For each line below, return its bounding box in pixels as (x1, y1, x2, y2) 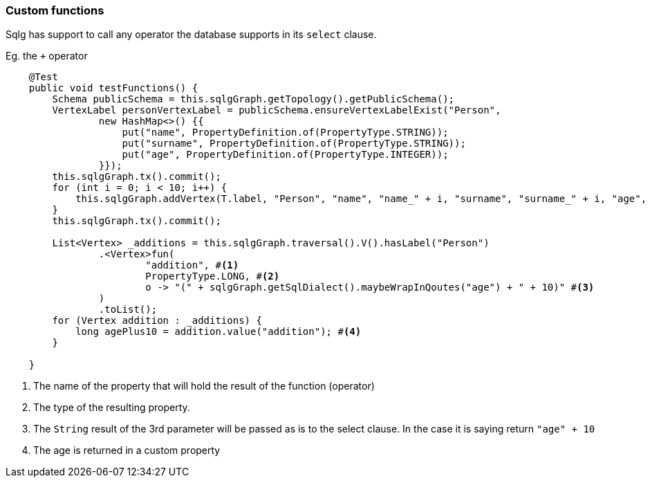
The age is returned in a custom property (33, 444, 221, 457)
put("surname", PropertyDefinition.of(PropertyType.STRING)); (122, 138, 466, 149)
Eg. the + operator (6, 50, 88, 62)
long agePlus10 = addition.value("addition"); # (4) (75, 326, 362, 338)
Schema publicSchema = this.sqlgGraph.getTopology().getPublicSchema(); (52, 93, 455, 105)
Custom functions (6, 3, 104, 17)
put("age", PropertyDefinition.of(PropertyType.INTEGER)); (122, 149, 449, 161)
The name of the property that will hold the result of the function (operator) (33, 380, 375, 392)
